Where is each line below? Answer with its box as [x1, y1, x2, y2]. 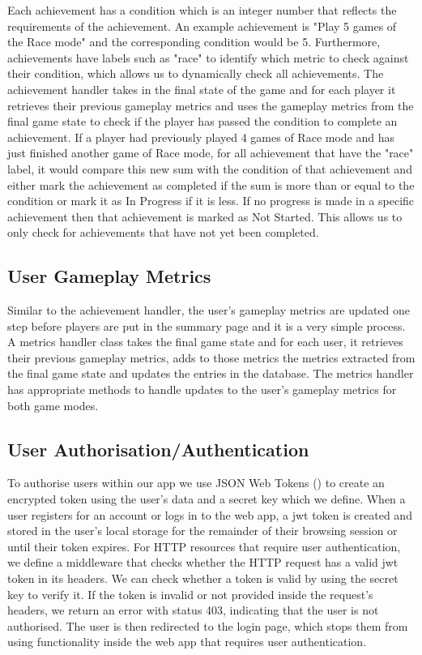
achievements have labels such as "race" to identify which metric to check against [7, 49, 409, 66]
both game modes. [7, 396, 99, 413]
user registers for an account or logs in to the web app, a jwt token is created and [7, 506, 412, 523]
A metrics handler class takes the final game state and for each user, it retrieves [7, 333, 403, 350]
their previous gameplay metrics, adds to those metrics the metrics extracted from [7, 349, 416, 366]
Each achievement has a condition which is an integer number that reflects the [7, 2, 397, 18]
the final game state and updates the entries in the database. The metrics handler [7, 365, 414, 382]
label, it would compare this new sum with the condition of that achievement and [7, 160, 412, 177]
